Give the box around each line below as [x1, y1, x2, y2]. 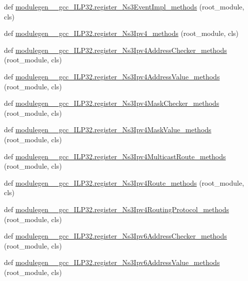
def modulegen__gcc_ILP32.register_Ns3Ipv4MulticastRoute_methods [4, 151, 226, 161]
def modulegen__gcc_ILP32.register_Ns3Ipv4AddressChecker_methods [4, 44, 227, 55]
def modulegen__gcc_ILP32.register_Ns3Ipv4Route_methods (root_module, [4, 177, 244, 188]
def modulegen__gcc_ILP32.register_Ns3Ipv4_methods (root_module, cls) [4, 28, 239, 38]
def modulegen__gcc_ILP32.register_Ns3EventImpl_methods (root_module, [4, 1, 244, 11]
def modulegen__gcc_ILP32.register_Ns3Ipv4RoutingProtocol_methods [4, 204, 229, 214]
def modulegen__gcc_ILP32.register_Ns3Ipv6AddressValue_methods [4, 257, 220, 268]
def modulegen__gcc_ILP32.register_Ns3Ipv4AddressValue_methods [4, 71, 220, 81]
